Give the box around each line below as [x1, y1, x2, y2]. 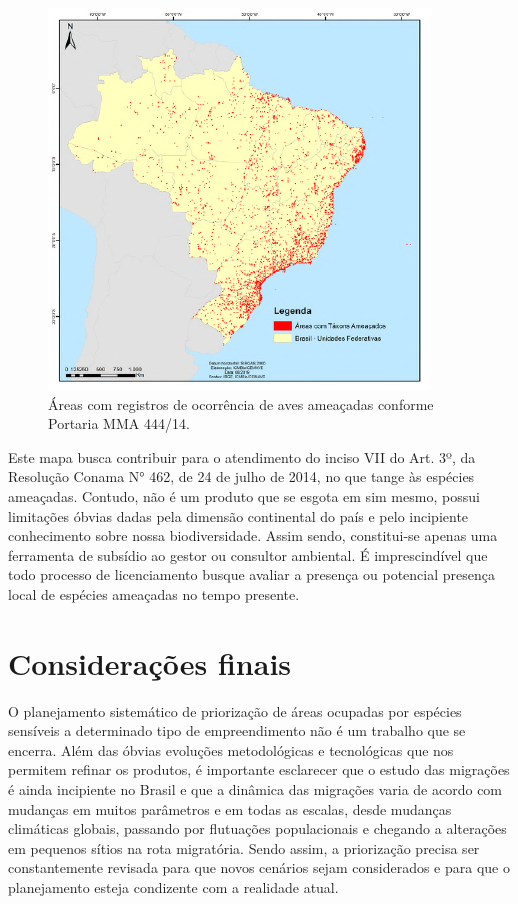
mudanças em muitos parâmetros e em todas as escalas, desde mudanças [8, 798, 452, 819]
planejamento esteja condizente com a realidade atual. [8, 877, 339, 897]
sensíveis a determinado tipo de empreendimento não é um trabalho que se [8, 720, 466, 741]
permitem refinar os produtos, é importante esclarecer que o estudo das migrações [8, 759, 510, 780]
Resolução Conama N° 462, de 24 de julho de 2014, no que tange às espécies [8, 466, 475, 487]
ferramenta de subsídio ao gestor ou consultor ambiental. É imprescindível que [8, 544, 488, 565]
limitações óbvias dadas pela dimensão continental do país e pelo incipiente [8, 505, 469, 526]
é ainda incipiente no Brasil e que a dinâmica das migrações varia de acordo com [8, 779, 503, 800]
